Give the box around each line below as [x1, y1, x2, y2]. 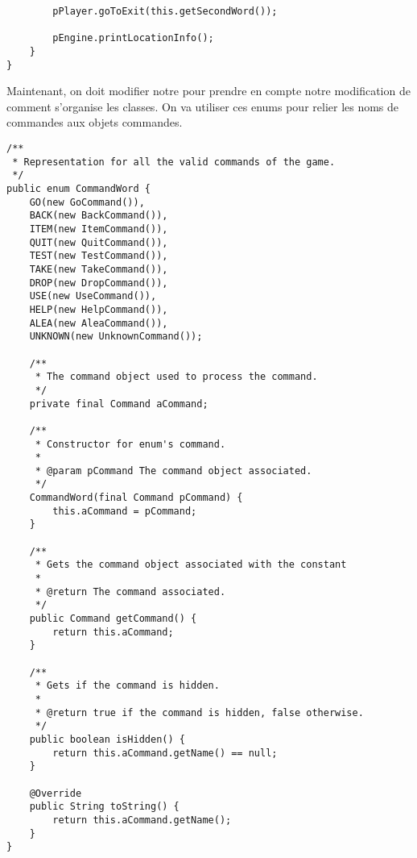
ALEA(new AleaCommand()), [29, 317, 168, 329]
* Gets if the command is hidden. [35, 680, 220, 692]
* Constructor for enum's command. [35, 438, 226, 450]
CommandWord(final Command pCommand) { [29, 492, 243, 504]
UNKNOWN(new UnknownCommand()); [29, 331, 203, 343]
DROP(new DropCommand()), [29, 277, 168, 289]
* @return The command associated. [35, 585, 226, 598]
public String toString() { [29, 801, 180, 813]
